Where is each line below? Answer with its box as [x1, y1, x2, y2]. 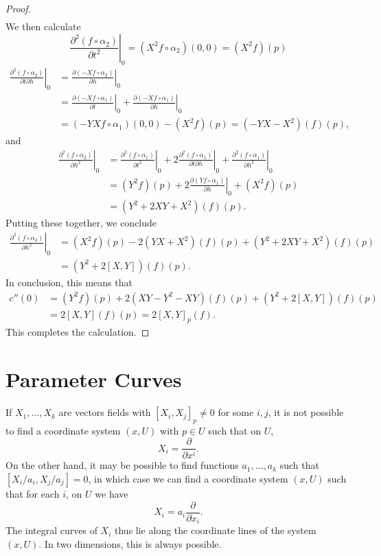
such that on [208, 423, 261, 437]
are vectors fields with [58, 405, 151, 419]
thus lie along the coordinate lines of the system [115, 523, 316, 537]
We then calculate [5, 19, 81, 34]
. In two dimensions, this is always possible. [38, 536, 222, 551]
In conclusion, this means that [5, 275, 132, 289]
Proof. [5, 1, 31, 15]
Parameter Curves [5, 365, 182, 393]
